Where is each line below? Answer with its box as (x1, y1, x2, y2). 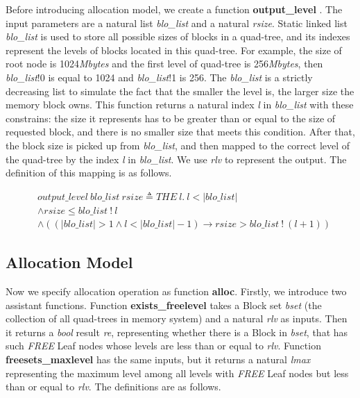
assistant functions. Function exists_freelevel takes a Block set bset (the (6, 297, 322, 312)
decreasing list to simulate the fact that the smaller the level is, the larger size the (6, 83, 354, 98)
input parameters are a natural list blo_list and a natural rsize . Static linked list (6, 15, 348, 30)
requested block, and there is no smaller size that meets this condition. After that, (6, 124, 355, 139)
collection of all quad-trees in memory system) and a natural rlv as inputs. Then (6, 311, 348, 326)
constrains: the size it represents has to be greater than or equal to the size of (6, 110, 336, 125)
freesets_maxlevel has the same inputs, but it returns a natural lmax (6, 351, 311, 366)
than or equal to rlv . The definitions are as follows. (6, 379, 221, 394)
